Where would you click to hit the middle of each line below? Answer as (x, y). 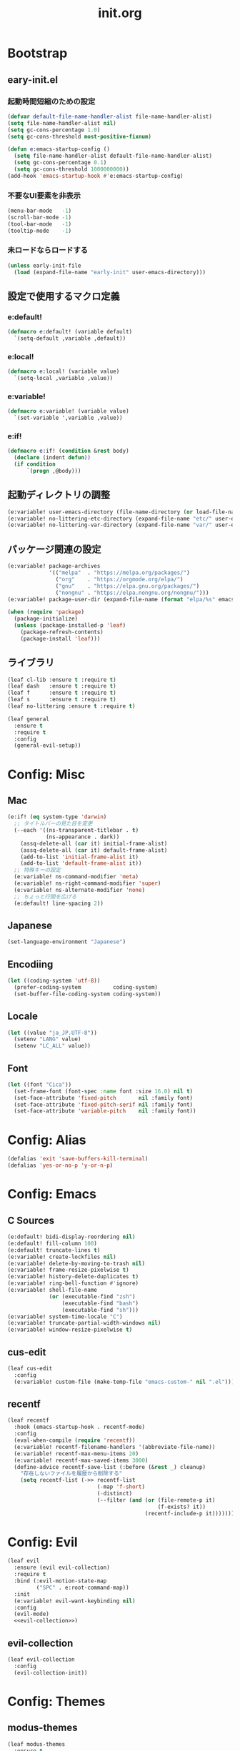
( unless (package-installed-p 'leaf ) (70, 626)
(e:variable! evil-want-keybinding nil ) (75, 1601)
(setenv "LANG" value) (47, 1039)
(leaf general (29, 719)
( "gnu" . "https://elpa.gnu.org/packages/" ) (127, 586)
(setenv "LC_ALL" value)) (52, 1046)
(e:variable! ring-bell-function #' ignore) (73, 1283)
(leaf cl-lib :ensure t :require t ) (62, 680)
